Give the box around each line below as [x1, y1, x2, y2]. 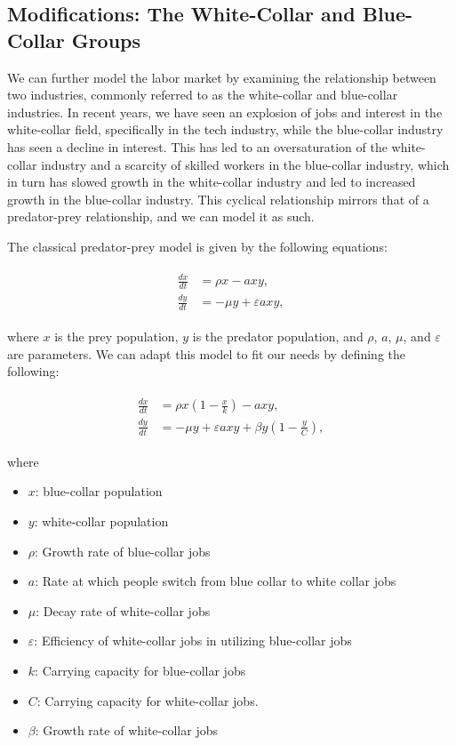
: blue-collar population [35, 482, 163, 501]
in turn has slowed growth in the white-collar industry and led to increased [7, 172, 416, 191]
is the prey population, [54, 327, 179, 346]
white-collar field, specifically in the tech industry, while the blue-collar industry [7, 120, 444, 139]
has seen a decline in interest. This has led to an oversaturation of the [7, 137, 388, 156]
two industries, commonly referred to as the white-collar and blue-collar [7, 85, 398, 104]
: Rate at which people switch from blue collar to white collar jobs [35, 572, 396, 590]
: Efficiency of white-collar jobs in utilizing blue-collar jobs [34, 631, 352, 650]
